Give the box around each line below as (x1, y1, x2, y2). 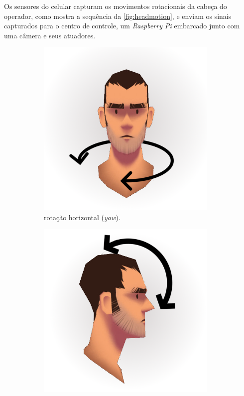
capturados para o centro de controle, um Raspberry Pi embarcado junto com (4, 20, 240, 31)
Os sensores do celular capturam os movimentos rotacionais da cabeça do (4, 1, 227, 11)
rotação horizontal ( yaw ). (44, 212, 121, 222)
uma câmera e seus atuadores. (4, 30, 96, 40)
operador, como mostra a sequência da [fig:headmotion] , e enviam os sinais (4, 10, 232, 21)
